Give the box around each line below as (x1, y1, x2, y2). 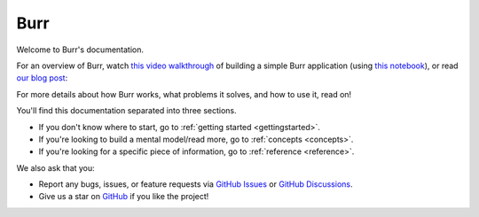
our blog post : (16, 73, 68, 83)
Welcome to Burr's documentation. (16, 44, 145, 55)
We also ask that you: (16, 162, 95, 173)
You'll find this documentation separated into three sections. (16, 105, 237, 116)
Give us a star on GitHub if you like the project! (38, 191, 209, 202)
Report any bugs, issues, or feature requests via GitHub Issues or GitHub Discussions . (38, 179, 353, 190)
